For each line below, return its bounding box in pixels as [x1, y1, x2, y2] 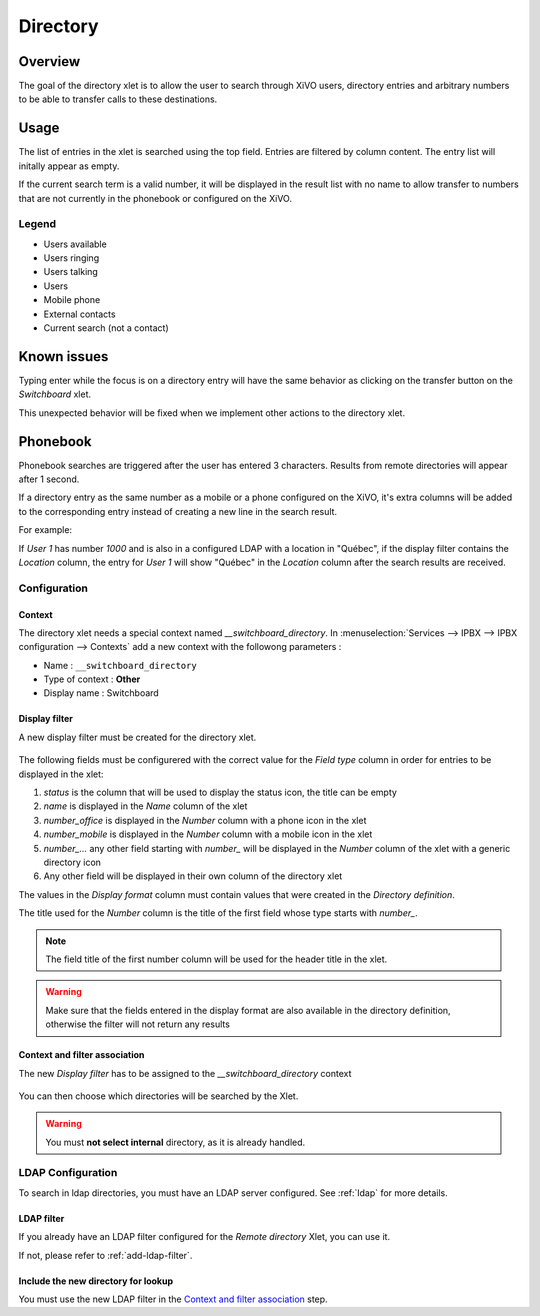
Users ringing [43, 252, 100, 264]
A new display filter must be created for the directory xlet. [18, 731, 257, 743]
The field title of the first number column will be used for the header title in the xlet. [45, 953, 388, 965]
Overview [18, 53, 81, 70]
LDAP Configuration [18, 1166, 118, 1180]
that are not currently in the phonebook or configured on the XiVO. [18, 192, 292, 204]
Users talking [43, 266, 99, 278]
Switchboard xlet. [18, 388, 92, 400]
